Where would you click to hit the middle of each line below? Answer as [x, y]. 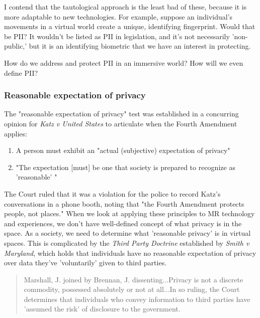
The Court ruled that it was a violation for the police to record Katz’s [112, 193]
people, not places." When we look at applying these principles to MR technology [129, 213]
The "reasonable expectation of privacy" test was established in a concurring [121, 114]
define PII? [21, 72]
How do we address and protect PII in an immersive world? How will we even [124, 62]
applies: [16, 133]
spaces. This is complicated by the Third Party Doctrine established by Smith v [127, 243]
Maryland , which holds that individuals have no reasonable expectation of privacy [130, 253]
